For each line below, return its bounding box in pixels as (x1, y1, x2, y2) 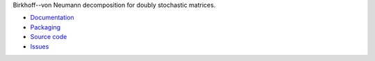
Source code (30, 33, 67, 41)
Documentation (30, 14, 74, 22)
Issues (30, 42, 49, 51)
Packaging (30, 23, 61, 31)
